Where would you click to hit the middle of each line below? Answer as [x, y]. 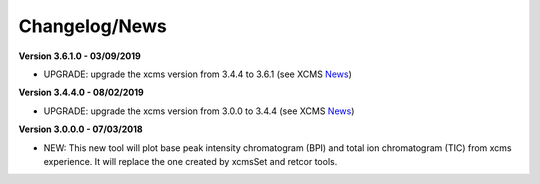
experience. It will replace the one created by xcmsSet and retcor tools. [190, 161]
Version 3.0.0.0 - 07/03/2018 [81, 129]
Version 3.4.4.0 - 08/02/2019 [81, 92]
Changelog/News [92, 26]
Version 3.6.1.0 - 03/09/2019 [80, 56]
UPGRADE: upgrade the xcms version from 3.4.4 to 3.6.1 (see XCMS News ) [197, 74]
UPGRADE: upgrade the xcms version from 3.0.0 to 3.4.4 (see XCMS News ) [199, 111]
